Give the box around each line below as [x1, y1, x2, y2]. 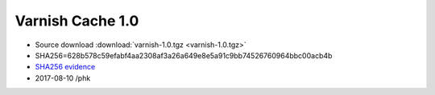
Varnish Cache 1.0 [14, 12, 139, 30]
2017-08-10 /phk [35, 73, 91, 83]
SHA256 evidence [35, 62, 96, 72]
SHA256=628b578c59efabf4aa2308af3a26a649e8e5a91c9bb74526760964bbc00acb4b [35, 50, 333, 60]
